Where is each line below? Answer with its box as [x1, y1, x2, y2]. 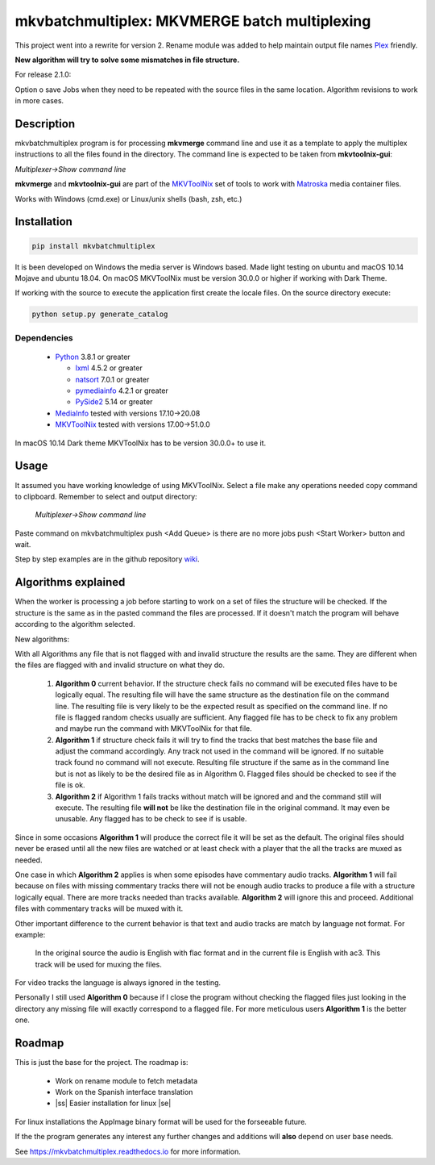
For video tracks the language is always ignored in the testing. [14, 978, 222, 988]
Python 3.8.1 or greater [55, 352, 130, 361]
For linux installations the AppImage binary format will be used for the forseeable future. [14, 1117, 308, 1126]
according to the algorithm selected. [14, 620, 136, 629]
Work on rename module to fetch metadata [55, 1075, 198, 1085]
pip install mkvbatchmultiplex [31, 241, 156, 250]
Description [14, 117, 76, 131]
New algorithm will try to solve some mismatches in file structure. [14, 55, 240, 65]
